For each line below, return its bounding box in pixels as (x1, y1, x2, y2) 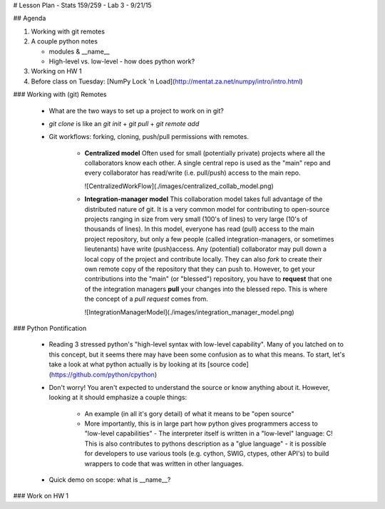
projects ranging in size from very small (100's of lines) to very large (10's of (84, 215, 308, 224)
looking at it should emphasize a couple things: (48, 393, 188, 402)
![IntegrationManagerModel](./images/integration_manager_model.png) (84, 307, 295, 317)
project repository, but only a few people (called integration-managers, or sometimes (84, 235, 334, 243)
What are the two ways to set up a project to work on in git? (48, 106, 224, 115)
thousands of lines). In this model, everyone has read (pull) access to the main (84, 225, 315, 233)
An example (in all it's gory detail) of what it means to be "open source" (84, 409, 294, 418)
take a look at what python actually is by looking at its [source (48, 360, 230, 369)
